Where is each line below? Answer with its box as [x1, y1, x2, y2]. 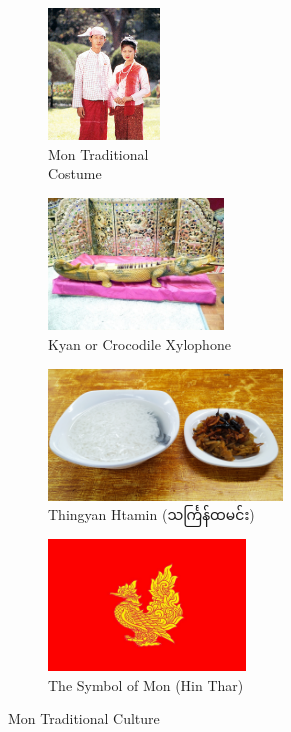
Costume [48, 163, 102, 184]
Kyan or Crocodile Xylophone [48, 333, 231, 354]
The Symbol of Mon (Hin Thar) [48, 674, 244, 695]
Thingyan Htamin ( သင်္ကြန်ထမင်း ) [48, 504, 255, 525]
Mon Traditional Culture [8, 708, 160, 729]
